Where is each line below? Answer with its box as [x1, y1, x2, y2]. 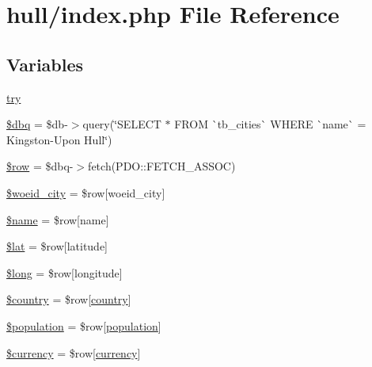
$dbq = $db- [6, 116, 68, 132]
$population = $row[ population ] [6, 317, 161, 334]
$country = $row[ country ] [6, 291, 131, 308]
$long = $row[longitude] [6, 264, 123, 281]
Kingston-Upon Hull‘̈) [6, 131, 112, 147]
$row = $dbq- [6, 158, 74, 174]
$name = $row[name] [6, 211, 109, 227]
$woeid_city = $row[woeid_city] [6, 184, 165, 201]
